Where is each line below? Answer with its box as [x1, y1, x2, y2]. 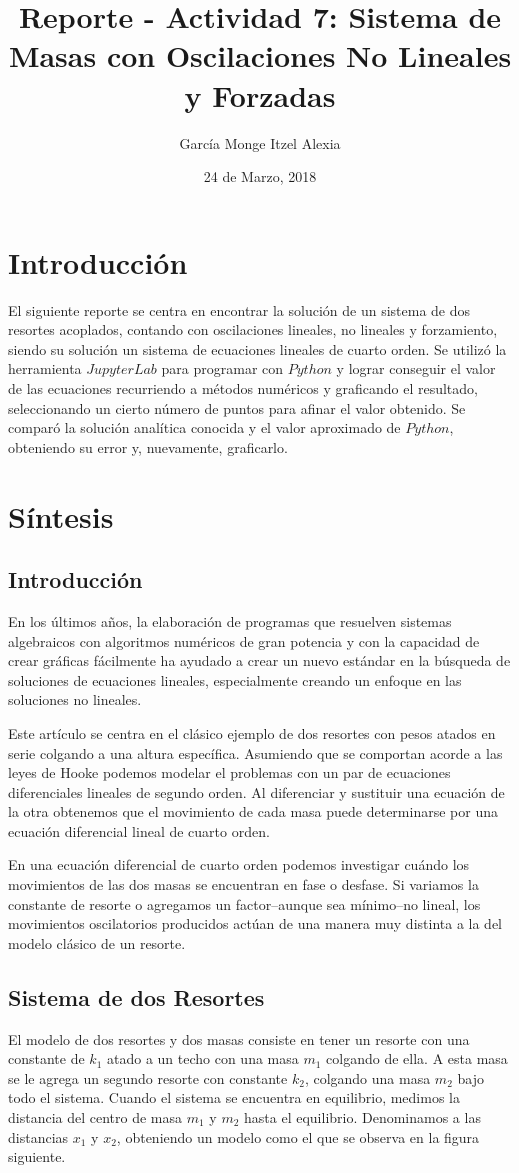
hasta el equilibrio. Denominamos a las [244, 1107, 481, 1128]
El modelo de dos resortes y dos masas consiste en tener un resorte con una [8, 1028, 470, 1049]
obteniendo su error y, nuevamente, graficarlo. [8, 436, 288, 457]
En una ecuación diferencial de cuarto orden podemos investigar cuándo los [8, 854, 470, 875]
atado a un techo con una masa [106, 1048, 299, 1069]
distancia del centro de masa [8, 1107, 183, 1128]
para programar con [161, 358, 284, 379]
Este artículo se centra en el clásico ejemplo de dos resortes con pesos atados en [8, 722, 496, 743]
